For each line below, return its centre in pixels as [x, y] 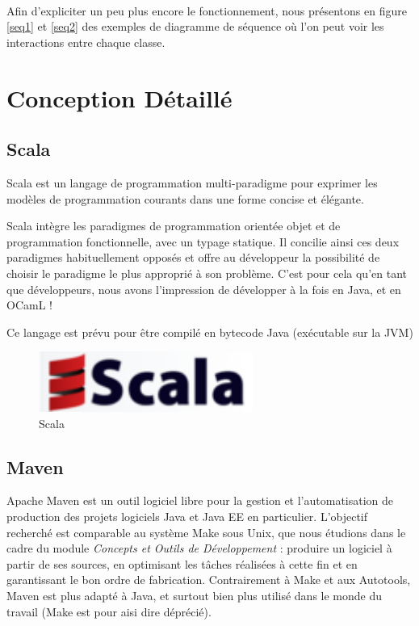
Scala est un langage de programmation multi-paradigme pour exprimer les [192, 182]
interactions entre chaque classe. [86, 42]
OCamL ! [29, 305]
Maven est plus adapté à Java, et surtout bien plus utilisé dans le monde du [195, 595]
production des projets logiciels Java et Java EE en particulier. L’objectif [187, 516]
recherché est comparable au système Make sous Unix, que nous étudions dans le [206, 532]
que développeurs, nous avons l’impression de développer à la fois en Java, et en [204, 289]
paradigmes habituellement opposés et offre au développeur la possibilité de [193, 257]
